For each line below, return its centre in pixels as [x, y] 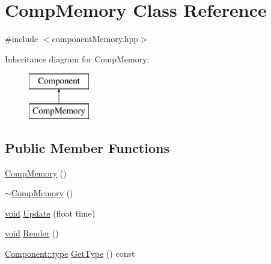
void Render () [32, 233]
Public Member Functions [87, 147]
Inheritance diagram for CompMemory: [77, 58]
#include [22, 39]
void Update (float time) [50, 213]
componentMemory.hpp [95, 39]
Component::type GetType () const [70, 253]
